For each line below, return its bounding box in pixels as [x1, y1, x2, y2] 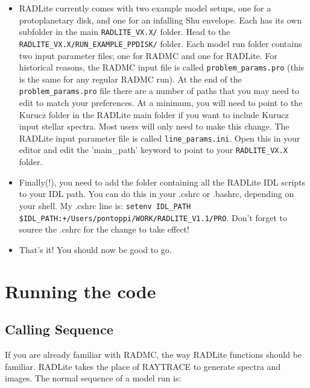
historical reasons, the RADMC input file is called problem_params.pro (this [19, 61, 305, 74]
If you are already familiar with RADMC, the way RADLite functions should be [5, 348, 302, 360]
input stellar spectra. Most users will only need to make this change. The [19, 120, 289, 133]
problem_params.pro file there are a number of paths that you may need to [19, 84, 300, 97]
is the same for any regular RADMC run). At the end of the [19, 72, 242, 85]
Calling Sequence [5, 320, 113, 339]
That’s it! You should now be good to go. [19, 243, 172, 255]
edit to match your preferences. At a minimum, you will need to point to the [19, 96, 303, 108]
